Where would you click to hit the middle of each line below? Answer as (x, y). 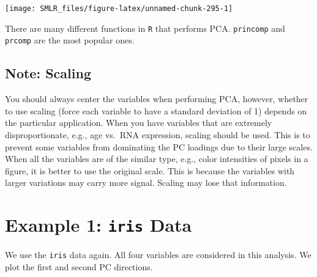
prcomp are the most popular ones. (70, 40)
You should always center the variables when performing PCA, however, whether (157, 99)
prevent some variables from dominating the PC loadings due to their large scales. (159, 146)
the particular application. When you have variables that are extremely (139, 123)
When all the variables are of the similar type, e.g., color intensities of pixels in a (157, 159)
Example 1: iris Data (99, 225)
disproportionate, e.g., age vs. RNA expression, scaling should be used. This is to (158, 134)
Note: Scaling (48, 73)
